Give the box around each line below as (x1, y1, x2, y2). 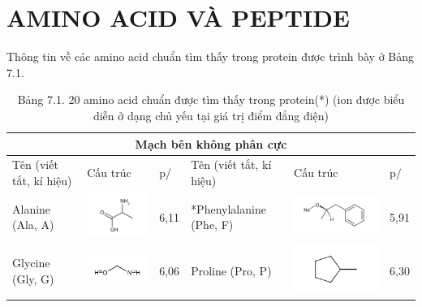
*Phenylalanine (191, 200, 266, 217)
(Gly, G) (12, 270, 54, 288)
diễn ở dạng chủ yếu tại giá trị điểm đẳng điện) (93, 106, 329, 123)
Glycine (12, 254, 50, 271)
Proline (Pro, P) (191, 262, 272, 279)
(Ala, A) (12, 216, 54, 233)
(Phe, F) (191, 216, 234, 233)
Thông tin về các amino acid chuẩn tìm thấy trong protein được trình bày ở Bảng (6, 48, 414, 65)
